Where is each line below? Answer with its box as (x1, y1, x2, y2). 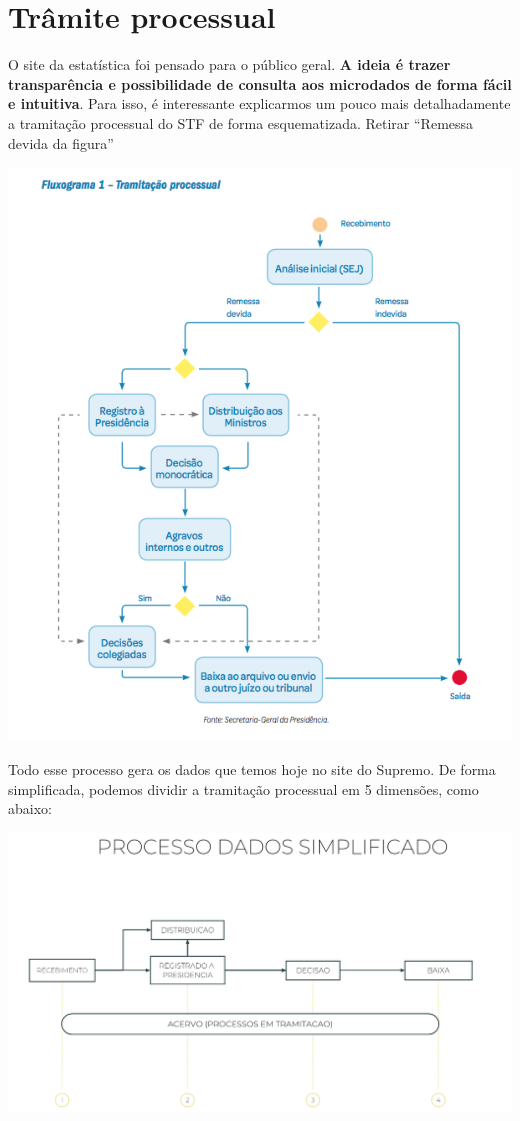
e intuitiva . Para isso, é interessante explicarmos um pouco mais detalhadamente (8, 93, 511, 114)
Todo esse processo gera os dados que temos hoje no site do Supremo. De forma (8, 759, 496, 779)
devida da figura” (8, 132, 114, 153)
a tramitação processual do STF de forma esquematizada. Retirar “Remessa (8, 112, 474, 133)
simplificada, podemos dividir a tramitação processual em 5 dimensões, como (8, 778, 479, 799)
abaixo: (8, 798, 52, 819)
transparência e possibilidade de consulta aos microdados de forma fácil (8, 73, 512, 94)
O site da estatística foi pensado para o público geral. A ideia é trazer (8, 54, 451, 75)
